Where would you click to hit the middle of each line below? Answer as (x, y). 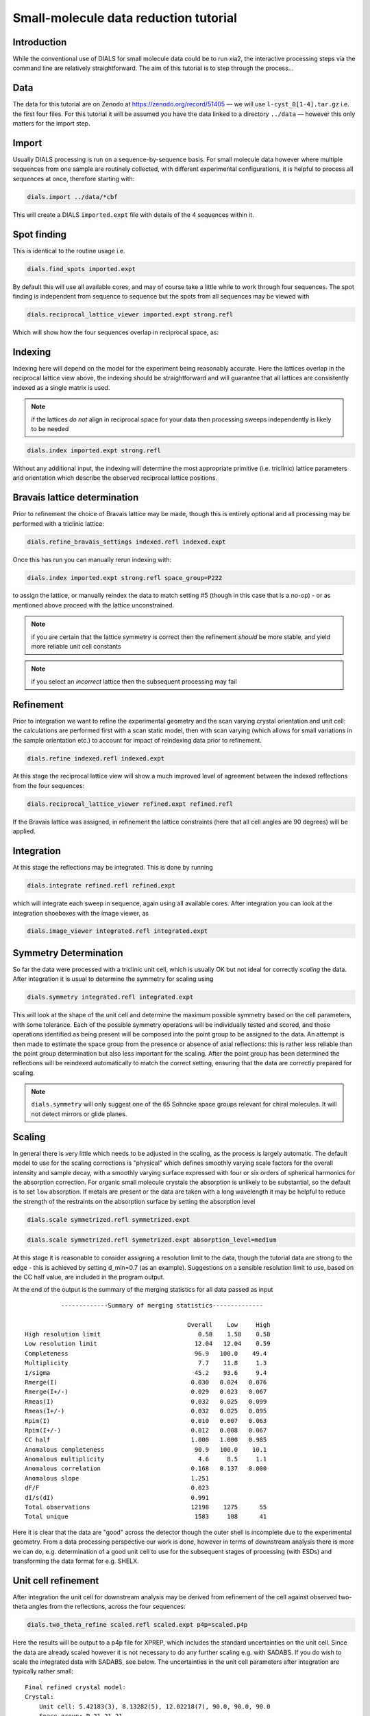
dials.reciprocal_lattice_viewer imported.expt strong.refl (130, 315)
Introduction (40, 42)
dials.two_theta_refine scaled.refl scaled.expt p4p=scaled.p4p (137, 1625)
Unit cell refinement (56, 1580)
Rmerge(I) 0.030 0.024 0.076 (146, 1382)
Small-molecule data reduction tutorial (125, 18)
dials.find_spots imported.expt (82, 269)
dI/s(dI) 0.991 (117, 1497)
